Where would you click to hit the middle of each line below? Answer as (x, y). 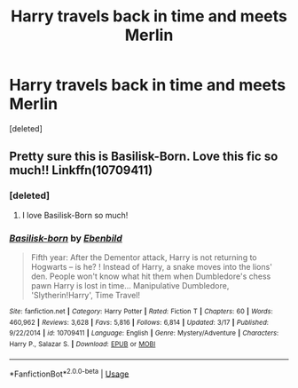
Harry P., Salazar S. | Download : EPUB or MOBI (82, 344)
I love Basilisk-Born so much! (75, 215)
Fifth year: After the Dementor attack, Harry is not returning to (144, 257)
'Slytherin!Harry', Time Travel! (85, 295)
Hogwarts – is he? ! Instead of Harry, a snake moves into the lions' (152, 266)
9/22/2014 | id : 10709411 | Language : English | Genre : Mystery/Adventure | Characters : (144, 333)
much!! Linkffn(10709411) (81, 170)
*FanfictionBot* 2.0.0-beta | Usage (69, 373)
